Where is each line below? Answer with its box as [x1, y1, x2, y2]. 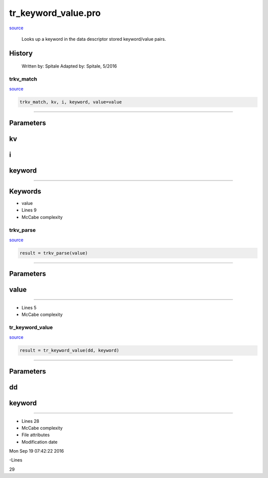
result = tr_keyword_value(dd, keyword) [19, 348, 119, 353]
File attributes [21, 432, 50, 438]
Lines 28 [21, 418, 40, 424]
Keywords [9, 187, 42, 195]
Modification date [21, 439, 58, 445]
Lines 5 [21, 304, 37, 310]
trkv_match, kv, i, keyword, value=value [19, 99, 122, 105]
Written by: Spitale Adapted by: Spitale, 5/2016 [21, 63, 117, 69]
